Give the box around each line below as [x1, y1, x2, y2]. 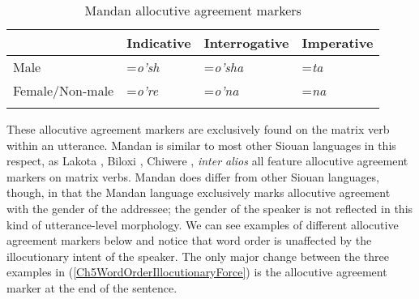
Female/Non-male [13, 81, 114, 100]
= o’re [126, 81, 159, 100]
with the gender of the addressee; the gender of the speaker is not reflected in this [6, 199, 413, 216]
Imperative [301, 33, 374, 52]
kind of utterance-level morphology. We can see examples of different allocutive [6, 216, 399, 233]
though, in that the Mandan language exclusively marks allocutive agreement [6, 184, 391, 201]
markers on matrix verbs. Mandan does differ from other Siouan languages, [6, 168, 379, 185]
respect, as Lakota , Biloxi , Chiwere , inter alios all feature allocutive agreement [6, 152, 408, 169]
